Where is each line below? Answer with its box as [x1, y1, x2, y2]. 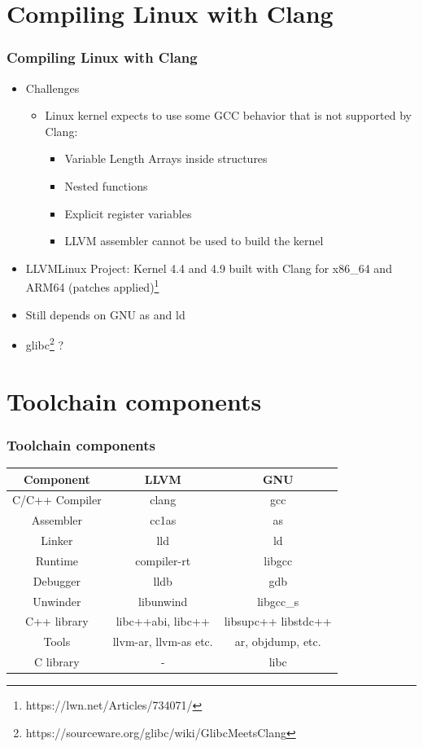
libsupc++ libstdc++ [224, 613, 332, 630]
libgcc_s [257, 592, 299, 609]
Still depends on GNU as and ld [25, 305, 185, 323]
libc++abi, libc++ [116, 613, 210, 630]
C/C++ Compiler [12, 491, 102, 508]
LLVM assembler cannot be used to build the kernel [64, 232, 324, 249]
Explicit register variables [64, 204, 192, 222]
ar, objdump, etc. [234, 633, 321, 650]
